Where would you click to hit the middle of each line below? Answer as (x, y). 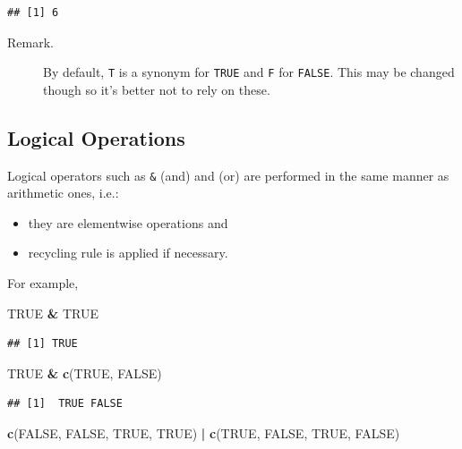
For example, (43, 283)
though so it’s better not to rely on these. (157, 89)
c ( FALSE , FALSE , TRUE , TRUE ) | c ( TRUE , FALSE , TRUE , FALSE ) (204, 433)
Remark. (30, 42)
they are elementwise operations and (128, 222)
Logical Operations (96, 137)
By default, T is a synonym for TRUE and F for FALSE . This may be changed (249, 72)
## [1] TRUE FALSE (65, 404)
